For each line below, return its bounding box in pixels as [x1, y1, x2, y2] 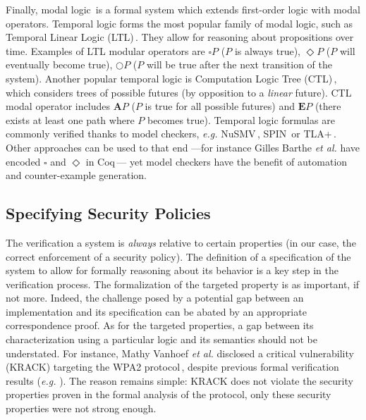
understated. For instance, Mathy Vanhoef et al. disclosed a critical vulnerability [6, 345, 354, 360]
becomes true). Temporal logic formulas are [147, 112, 335, 127]
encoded [6, 154, 41, 168]
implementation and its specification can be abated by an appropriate [6, 304, 307, 319]
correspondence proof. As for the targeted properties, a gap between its [6, 318, 314, 333]
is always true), [234, 43, 301, 58]
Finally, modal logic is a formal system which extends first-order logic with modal [6, 2, 360, 16]
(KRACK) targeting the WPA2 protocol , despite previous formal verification [6, 359, 339, 374]
